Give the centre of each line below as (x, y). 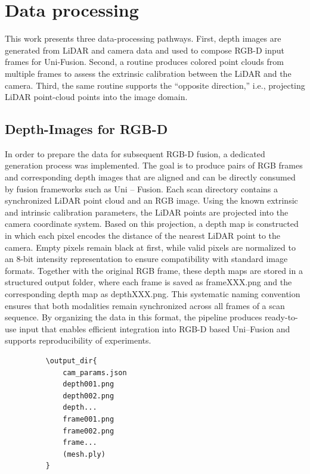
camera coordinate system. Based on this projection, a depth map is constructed (152, 224)
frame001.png (89, 419)
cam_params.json (95, 372)
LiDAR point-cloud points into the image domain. (96, 97)
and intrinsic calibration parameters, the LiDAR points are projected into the (147, 212)
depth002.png (89, 396)
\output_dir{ (71, 361)
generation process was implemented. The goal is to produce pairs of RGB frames (154, 165)
